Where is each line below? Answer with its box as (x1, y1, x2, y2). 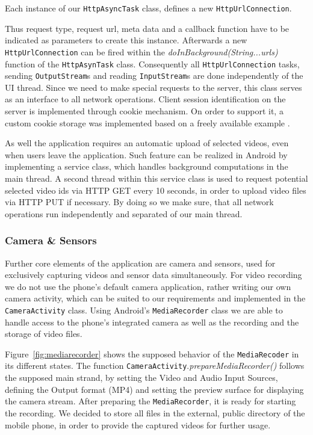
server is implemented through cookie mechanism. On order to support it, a (5, 105, 284, 117)
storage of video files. (5, 327, 82, 340)
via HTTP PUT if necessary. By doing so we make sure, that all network (5, 196, 274, 208)
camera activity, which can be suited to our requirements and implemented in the (5, 292, 306, 304)
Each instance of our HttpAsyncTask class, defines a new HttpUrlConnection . (5, 2, 292, 14)
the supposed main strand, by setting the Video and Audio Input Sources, (5, 371, 278, 384)
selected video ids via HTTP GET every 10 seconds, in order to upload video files (5, 184, 306, 196)
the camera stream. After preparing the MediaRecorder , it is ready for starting (5, 395, 296, 407)
